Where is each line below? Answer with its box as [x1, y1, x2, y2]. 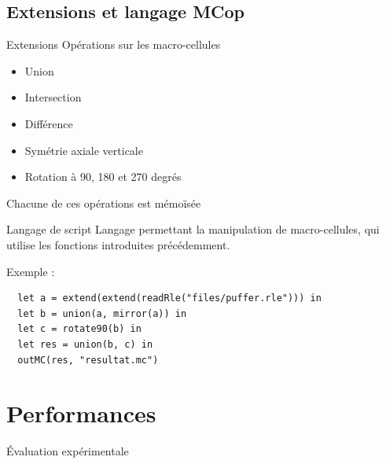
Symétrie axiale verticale [24, 142, 143, 158]
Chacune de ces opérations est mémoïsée [6, 194, 201, 211]
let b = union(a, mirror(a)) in [17, 307, 187, 319]
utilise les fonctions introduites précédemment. [6, 236, 230, 252]
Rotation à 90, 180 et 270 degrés [24, 168, 182, 185]
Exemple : [6, 263, 55, 279]
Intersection [24, 89, 82, 105]
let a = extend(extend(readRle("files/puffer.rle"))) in [17, 293, 322, 304]
